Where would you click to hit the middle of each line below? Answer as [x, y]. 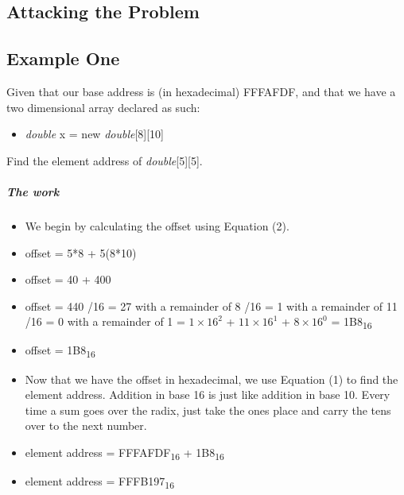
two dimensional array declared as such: [103, 107]
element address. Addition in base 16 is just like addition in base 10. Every [208, 394]
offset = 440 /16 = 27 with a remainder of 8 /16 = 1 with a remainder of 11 [211, 306]
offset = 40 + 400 [68, 279]
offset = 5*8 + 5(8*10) [81, 252]
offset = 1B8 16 [60, 351]
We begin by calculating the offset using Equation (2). [157, 225]
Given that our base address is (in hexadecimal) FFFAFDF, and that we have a [201, 91]
